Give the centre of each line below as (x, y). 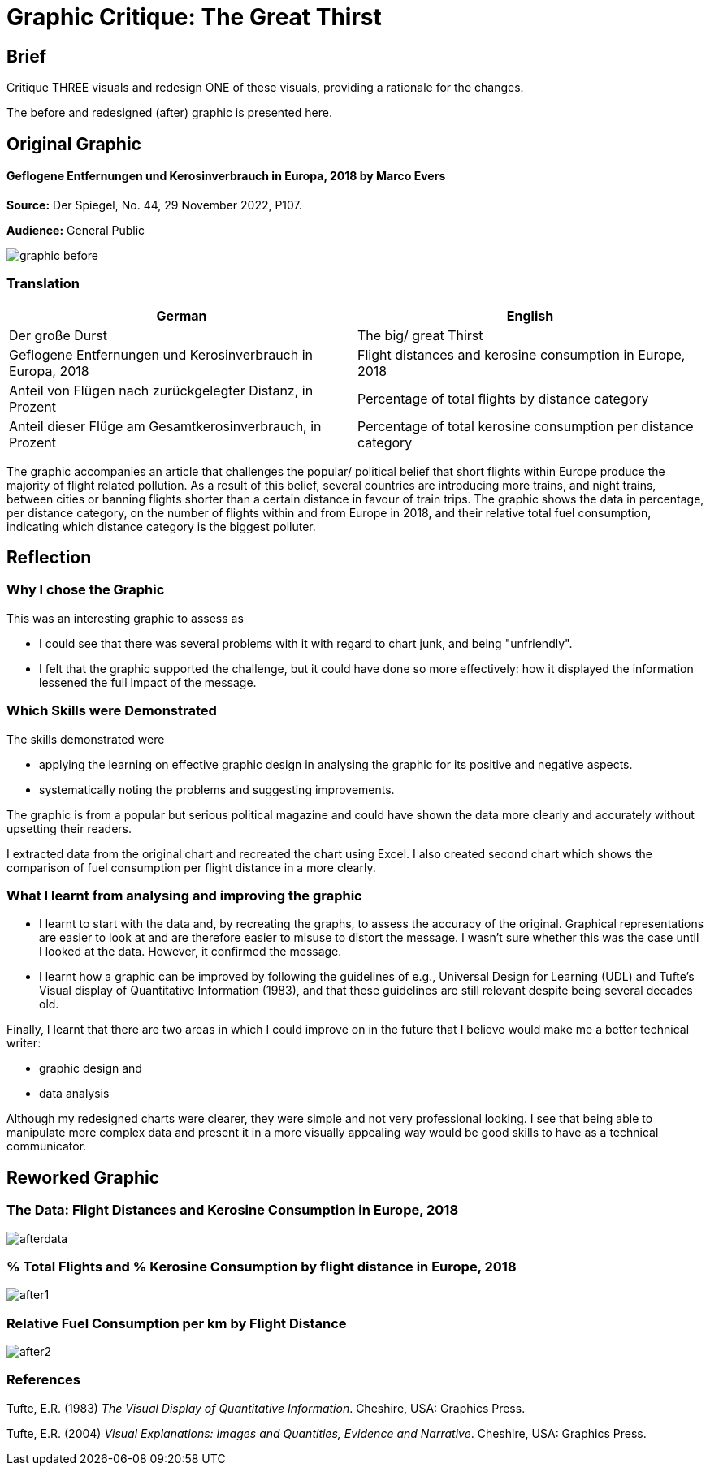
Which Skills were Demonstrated (112, 711)
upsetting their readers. (69, 828)
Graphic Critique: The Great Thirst (194, 17)
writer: (24, 1043)
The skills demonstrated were (86, 739)
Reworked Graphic (83, 1177)
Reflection (49, 557)
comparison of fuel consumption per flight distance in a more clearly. (191, 867)
